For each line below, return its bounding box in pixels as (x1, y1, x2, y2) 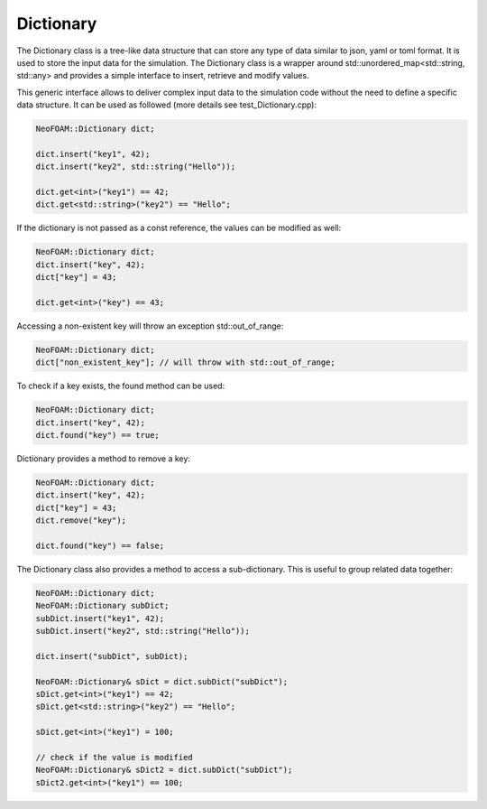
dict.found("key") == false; (35, 541, 165, 551)
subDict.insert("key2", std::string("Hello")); (35, 626, 250, 637)
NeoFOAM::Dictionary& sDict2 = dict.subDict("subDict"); (35, 765, 293, 776)
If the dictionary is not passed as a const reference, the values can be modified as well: (16, 222, 342, 234)
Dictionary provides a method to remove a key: (16, 453, 191, 464)
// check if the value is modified (35, 752, 193, 763)
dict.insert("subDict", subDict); (35, 651, 188, 661)
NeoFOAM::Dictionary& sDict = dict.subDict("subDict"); (35, 676, 289, 686)
